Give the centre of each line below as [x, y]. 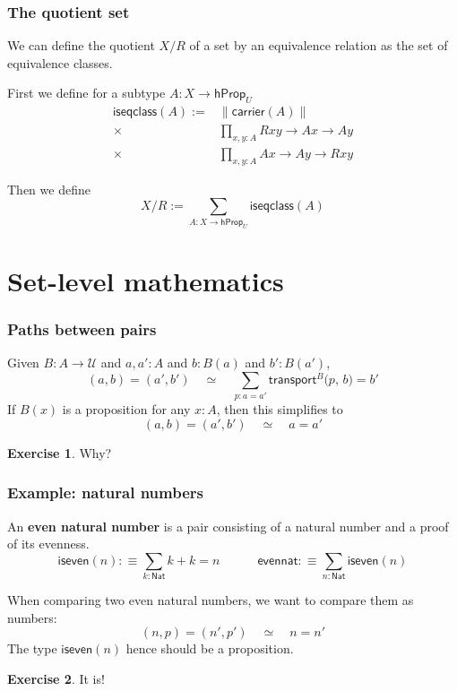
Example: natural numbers [105, 492]
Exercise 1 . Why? [60, 452]
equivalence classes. [60, 62]
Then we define [49, 189]
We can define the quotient [81, 45]
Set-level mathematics [146, 280]
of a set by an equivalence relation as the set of [319, 45]
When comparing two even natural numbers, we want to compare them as [211, 600]
